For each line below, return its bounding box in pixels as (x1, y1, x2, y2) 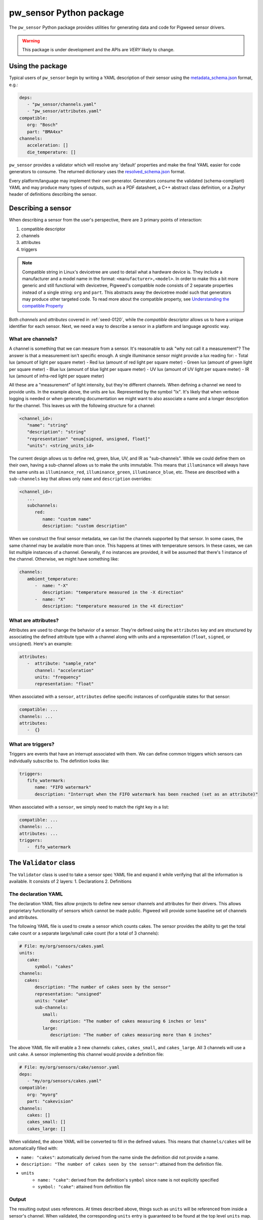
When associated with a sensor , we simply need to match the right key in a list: (9, 804, 169, 810)
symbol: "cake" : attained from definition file (38, 1184, 131, 1190)
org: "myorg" (27, 1092, 58, 1098)
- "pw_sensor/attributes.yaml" (27, 108, 102, 114)
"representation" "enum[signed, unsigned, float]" (27, 436, 150, 442)
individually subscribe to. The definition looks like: (9, 758, 110, 764)
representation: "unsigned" (35, 991, 102, 996)
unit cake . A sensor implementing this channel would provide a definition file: (9, 1052, 164, 1057)
